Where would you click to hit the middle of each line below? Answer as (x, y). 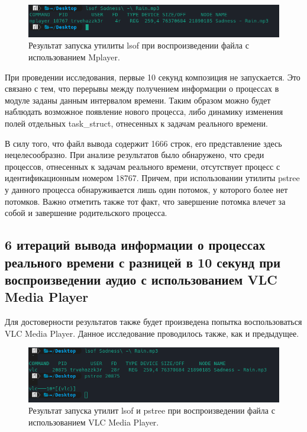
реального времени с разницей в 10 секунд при (143, 262)
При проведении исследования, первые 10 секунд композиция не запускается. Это (153, 77)
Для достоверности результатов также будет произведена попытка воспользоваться (153, 322)
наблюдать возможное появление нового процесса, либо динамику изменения (144, 112)
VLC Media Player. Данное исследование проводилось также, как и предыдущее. (152, 333)
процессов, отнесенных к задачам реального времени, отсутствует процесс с (143, 166)
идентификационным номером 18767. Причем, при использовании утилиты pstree (152, 178)
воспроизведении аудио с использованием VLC (141, 279)
